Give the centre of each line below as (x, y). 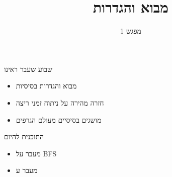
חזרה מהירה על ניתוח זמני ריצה (60, 102)
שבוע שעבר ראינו (28, 69)
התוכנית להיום (24, 137)
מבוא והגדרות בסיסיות (46, 86)
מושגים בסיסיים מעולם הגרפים (59, 119)
